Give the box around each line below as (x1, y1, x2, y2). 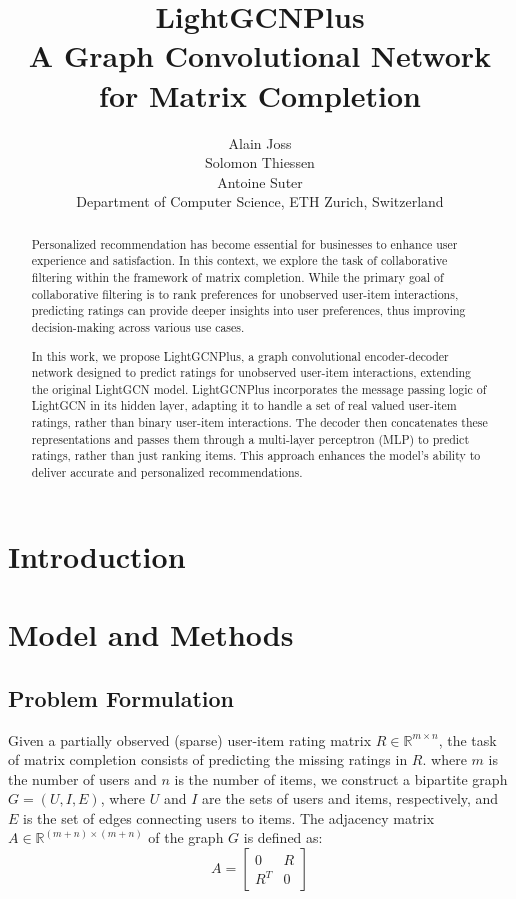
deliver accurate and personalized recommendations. (31, 464, 303, 481)
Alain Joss (228, 132, 292, 153)
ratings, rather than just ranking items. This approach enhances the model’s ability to (31, 447, 481, 464)
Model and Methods (8, 614, 294, 655)
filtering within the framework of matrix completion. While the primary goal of (31, 268, 444, 285)
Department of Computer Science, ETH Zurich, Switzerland (76, 191, 444, 212)
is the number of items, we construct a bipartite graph (174, 768, 508, 789)
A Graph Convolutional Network (28, 35, 492, 76)
